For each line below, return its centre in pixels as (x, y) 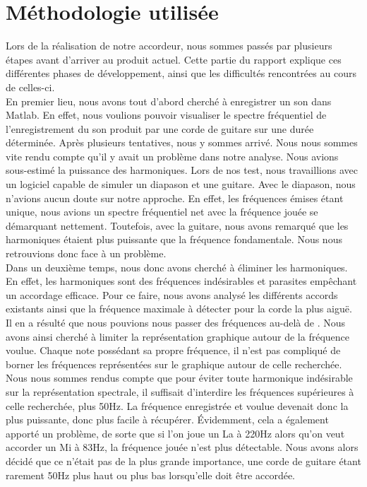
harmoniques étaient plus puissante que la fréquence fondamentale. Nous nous (174, 239)
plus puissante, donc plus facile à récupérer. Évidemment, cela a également (167, 419)
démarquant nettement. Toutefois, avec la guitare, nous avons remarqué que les (177, 225)
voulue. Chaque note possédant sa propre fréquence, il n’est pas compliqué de (173, 350)
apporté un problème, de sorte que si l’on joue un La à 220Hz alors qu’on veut (175, 433)
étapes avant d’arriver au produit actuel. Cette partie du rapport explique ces (174, 59)
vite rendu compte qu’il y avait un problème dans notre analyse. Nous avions (172, 156)
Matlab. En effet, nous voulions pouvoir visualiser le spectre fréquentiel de (166, 115)
